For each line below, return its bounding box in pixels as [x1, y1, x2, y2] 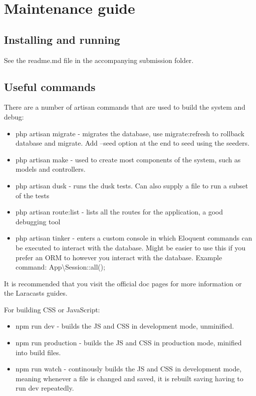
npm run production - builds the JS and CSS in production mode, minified [15, 337, 242, 348]
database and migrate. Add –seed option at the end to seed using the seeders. [15, 138, 250, 148]
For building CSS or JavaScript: [4, 304, 100, 314]
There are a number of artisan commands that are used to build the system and [4, 102, 246, 112]
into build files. [15, 347, 61, 357]
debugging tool [15, 216, 61, 226]
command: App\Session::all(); [15, 262, 105, 272]
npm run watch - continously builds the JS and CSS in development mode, [15, 364, 242, 374]
